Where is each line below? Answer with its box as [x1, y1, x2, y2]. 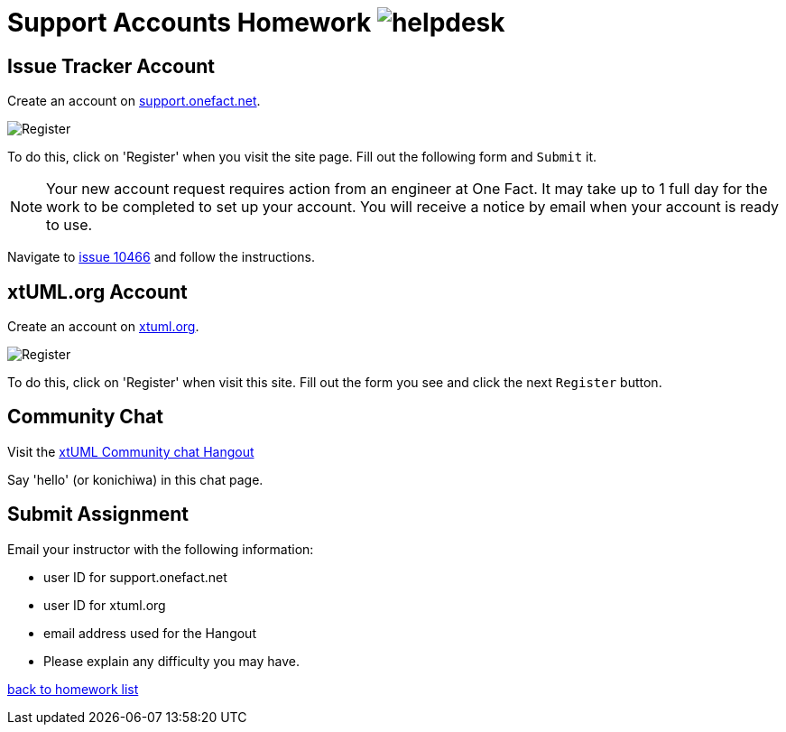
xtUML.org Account [7, 280, 188, 303]
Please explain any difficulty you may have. [43, 653, 300, 669]
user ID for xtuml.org [43, 597, 166, 613]
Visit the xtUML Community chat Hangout [7, 443, 254, 459]
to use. [46, 216, 93, 235]
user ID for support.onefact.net [43, 569, 227, 585]
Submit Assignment [7, 503, 190, 526]
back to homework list [7, 681, 139, 697]
